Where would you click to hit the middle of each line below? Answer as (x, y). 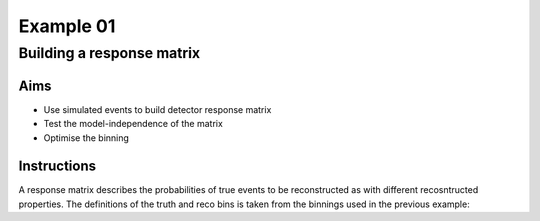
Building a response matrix (109, 53)
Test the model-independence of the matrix (133, 124)
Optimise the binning (86, 137)
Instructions (57, 166)
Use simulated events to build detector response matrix (157, 109)
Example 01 (67, 26)
